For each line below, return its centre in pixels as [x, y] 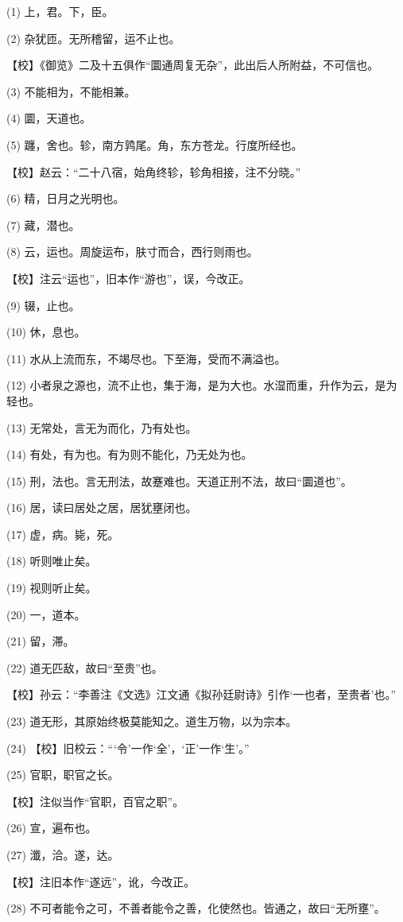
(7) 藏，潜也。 [43, 225]
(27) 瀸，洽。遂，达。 [63, 854]
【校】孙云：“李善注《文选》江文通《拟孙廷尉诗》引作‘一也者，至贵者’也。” [201, 694]
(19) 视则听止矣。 [52, 588]
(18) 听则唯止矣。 [52, 561]
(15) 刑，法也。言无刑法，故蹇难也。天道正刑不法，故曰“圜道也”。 [179, 480]
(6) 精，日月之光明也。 [66, 198]
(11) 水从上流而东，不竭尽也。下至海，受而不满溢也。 [146, 358]
